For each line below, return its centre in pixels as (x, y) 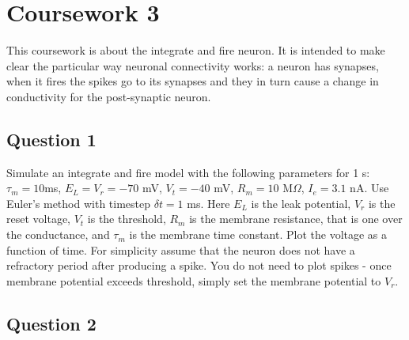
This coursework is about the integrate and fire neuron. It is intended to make (196, 50)
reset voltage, (38, 219)
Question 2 (51, 323)
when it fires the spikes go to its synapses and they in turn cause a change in (193, 81)
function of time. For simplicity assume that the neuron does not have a (181, 249)
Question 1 (51, 139)
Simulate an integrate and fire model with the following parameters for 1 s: (188, 172)
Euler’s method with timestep (78, 203)
